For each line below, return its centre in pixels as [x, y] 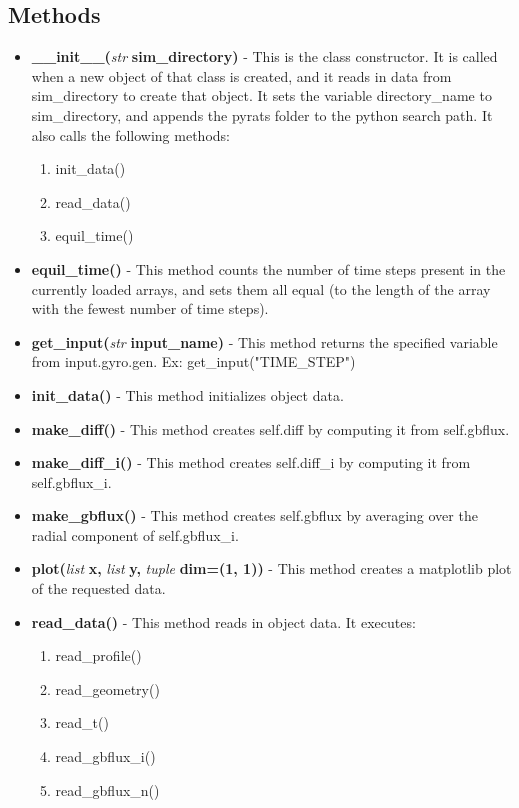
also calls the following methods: [130, 134]
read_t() [82, 722]
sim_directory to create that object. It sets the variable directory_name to [261, 95]
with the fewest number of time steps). [150, 308]
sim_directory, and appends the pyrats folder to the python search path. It [262, 114]
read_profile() [98, 655]
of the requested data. [98, 588]
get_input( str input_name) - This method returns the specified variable [264, 341]
